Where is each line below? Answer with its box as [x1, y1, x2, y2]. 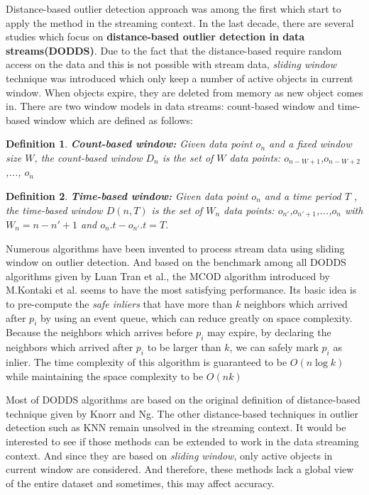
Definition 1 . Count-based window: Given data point [6, 136, 253, 151]
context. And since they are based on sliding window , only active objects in [6, 447, 333, 462]
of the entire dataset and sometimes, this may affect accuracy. [6, 475, 275, 490]
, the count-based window [34, 150, 143, 165]
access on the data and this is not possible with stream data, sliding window [6, 57, 337, 72]
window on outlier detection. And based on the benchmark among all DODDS [6, 255, 346, 269]
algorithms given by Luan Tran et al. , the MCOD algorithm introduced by [6, 268, 330, 283]
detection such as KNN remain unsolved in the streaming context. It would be [6, 420, 346, 435]
